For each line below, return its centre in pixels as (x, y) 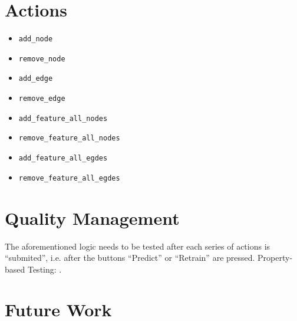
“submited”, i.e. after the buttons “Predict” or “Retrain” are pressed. (130, 258)
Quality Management (92, 217)
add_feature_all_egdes (63, 158)
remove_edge (42, 99)
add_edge (36, 79)
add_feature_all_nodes (63, 118)
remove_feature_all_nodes (69, 138)
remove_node (42, 59)
